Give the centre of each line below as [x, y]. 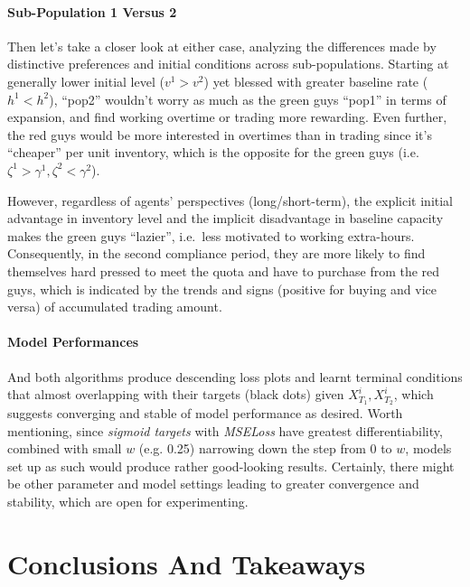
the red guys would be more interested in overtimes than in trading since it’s [220, 134]
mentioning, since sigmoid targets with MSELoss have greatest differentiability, [225, 430]
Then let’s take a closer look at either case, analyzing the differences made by [222, 46]
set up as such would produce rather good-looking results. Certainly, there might [231, 466]
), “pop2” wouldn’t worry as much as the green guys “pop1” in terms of [248, 99]
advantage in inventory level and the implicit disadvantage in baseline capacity [226, 218]
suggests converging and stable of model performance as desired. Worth [205, 412]
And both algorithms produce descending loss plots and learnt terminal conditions [235, 376]
